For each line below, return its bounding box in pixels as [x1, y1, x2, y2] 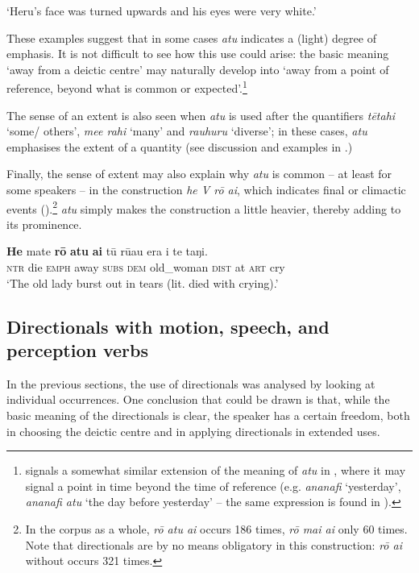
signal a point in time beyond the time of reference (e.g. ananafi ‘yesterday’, [25, 477, 401, 494]
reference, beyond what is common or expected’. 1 [6, 77, 247, 97]
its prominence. [6, 215, 82, 232]
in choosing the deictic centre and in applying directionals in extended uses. [6, 422, 380, 439]
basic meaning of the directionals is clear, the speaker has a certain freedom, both [6, 407, 410, 423]
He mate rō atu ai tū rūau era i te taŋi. [6, 243, 208, 260]
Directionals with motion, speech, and [6, 313, 330, 338]
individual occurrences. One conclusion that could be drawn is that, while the [6, 391, 390, 408]
